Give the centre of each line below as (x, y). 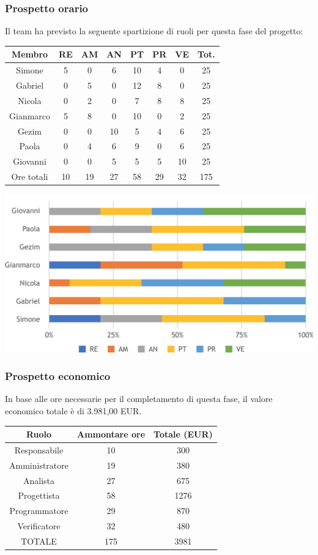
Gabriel (30, 85)
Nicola (30, 100)
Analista (39, 480)
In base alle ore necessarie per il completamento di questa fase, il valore (139, 399)
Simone (30, 70)
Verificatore (39, 526)
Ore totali (30, 177)
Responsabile (39, 449)
